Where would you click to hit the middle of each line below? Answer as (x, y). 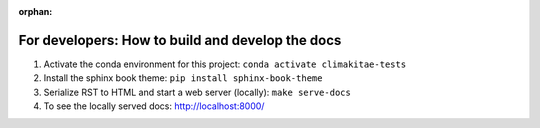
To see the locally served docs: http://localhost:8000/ (154, 106)
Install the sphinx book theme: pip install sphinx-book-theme (183, 78)
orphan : (35, 11)
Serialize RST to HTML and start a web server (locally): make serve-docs (197, 92)
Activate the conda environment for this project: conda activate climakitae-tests (225, 64)
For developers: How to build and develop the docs (180, 40)
